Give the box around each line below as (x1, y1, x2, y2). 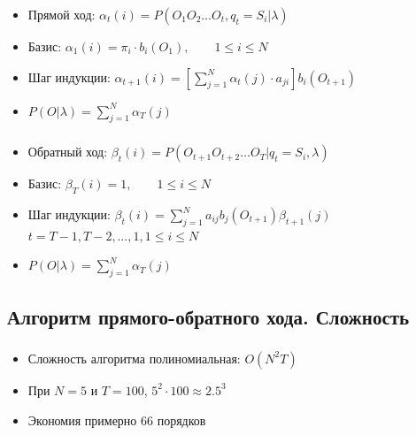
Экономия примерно (27, 410, 137, 429)
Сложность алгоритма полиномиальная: (27, 348, 241, 367)
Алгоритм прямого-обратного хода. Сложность (7, 302, 410, 330)
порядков (157, 410, 206, 429)
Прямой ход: (27, 4, 96, 23)
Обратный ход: (27, 142, 108, 161)
